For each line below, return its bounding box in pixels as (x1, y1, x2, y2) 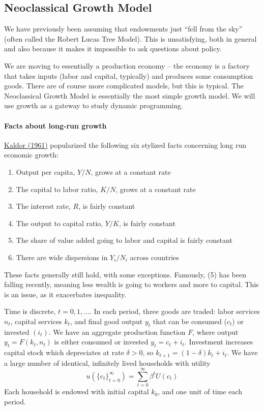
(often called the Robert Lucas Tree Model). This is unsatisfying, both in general (4, 33, 257, 44)
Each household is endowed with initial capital (4, 386, 149, 397)
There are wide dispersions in (16, 251, 108, 262)
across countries (130, 251, 179, 262)
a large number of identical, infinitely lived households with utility (4, 357, 211, 368)
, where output (192, 326, 239, 337)
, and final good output (70, 316, 143, 326)
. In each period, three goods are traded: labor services (89, 306, 260, 317)
